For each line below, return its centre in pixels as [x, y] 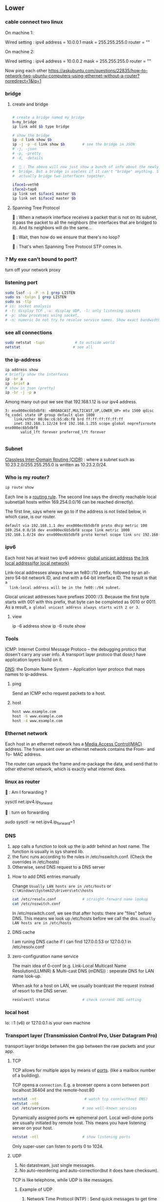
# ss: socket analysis [28, 306]
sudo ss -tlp [18, 302]
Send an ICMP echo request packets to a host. [59, 693]
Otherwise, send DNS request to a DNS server [59, 867]
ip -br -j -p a [20, 393]
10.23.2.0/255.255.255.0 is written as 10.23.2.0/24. [56, 464]
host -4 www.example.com [37, 721]
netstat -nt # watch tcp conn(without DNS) [80, 1099]
